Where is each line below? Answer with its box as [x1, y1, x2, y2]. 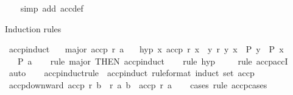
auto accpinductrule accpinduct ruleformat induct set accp [9, 66, 255, 79]
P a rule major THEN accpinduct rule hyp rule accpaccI [17, 54, 288, 67]
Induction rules [5, 22, 62, 35]
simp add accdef [20, 2, 83, 14]
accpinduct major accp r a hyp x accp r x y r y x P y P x [9, 43, 284, 55]
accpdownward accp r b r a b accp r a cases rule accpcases [9, 78, 267, 91]
